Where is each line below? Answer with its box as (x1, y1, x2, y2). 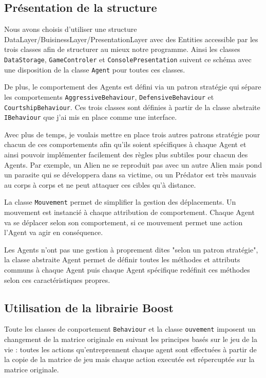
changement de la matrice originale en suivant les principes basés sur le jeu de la (4, 334, 257, 345)
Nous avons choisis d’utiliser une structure (4, 24, 137, 34)
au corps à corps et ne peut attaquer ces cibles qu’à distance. (4, 179, 196, 190)
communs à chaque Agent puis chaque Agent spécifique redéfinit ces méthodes (4, 264, 250, 275)
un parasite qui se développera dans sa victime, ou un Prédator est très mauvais (4, 169, 256, 180)
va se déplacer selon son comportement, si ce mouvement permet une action (4, 217, 243, 227)
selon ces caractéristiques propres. (4, 274, 110, 285)
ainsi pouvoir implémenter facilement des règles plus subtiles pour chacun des (4, 149, 248, 160)
